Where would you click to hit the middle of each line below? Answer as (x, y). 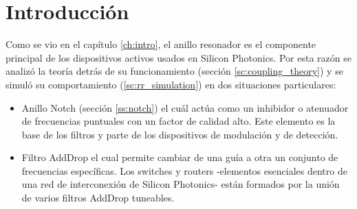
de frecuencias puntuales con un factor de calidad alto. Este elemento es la (178, 121)
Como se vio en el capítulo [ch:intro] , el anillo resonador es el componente (161, 44)
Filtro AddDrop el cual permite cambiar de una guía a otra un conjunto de (180, 157)
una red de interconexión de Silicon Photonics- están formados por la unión (181, 184)
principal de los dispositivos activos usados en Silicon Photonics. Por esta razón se (178, 57)
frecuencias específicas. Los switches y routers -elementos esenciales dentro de (184, 170)
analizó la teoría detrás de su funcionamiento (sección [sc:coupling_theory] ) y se (174, 71)
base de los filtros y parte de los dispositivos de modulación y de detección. (180, 134)
